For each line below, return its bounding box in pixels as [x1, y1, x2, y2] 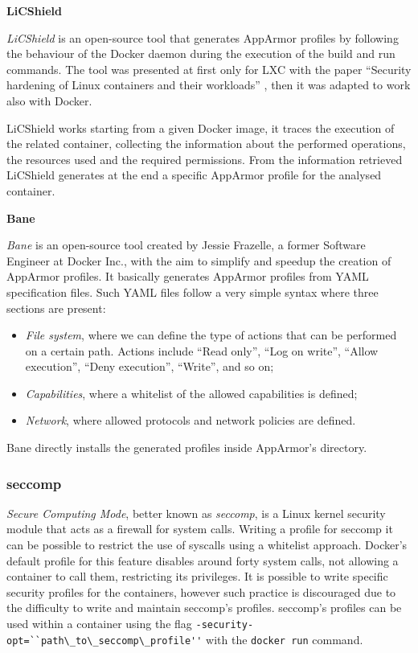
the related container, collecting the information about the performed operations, [6, 135, 406, 152]
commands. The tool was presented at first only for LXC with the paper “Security [6, 60, 412, 77]
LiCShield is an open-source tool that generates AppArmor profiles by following [6, 29, 399, 46]
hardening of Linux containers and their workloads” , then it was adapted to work [6, 76, 411, 93]
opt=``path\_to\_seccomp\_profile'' [6, 635, 203, 647]
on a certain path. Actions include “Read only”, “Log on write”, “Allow [25, 342, 379, 359]
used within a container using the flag [6, 615, 192, 632]
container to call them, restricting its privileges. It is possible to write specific [6, 568, 388, 585]
